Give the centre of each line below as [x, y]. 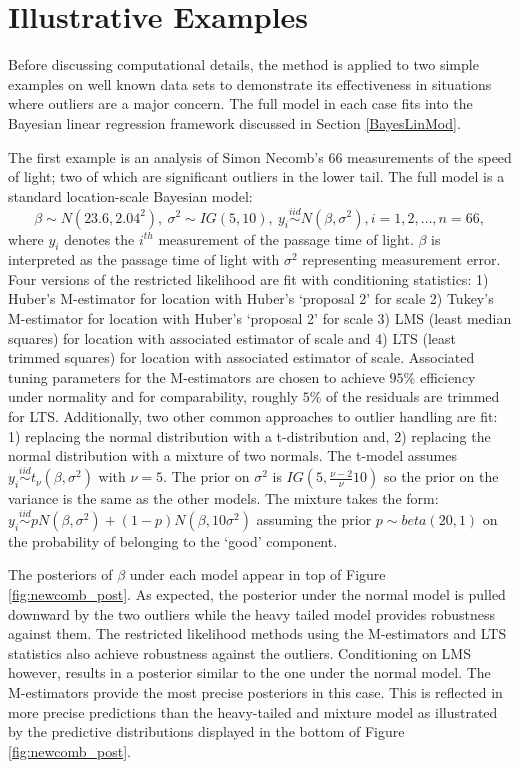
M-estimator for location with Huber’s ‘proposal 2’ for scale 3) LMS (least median [260, 318]
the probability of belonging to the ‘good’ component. [173, 540]
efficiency [447, 376]
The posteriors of [60, 574]
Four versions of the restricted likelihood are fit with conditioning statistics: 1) [248, 278]
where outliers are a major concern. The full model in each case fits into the [240, 103]
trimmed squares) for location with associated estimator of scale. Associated [241, 357]
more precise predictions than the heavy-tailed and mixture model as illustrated [253, 711]
